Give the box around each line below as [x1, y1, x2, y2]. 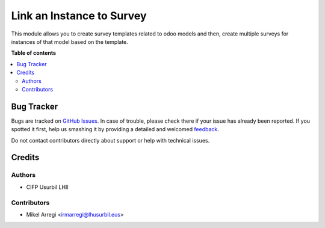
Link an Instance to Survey [11, 9, 147, 22]
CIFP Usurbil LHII [26, 183, 69, 191]
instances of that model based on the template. [11, 38, 129, 45]
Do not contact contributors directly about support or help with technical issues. [11, 137, 210, 144]
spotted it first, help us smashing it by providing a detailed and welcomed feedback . [11, 126, 220, 133]
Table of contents [11, 49, 57, 57]
